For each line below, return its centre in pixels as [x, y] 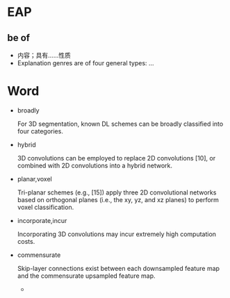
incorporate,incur [42, 220]
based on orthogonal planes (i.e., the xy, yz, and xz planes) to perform [118, 199]
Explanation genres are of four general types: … [85, 63]
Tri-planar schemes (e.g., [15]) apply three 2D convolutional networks [117, 192]
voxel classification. [46, 207]
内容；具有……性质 [44, 55]
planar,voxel [34, 179]
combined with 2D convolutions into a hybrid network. [95, 165]
